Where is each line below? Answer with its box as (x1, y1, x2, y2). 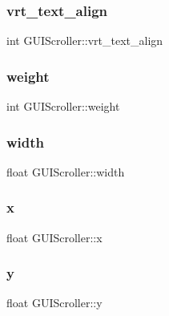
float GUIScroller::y (6, 294, 103, 311)
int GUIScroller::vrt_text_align (6, 32, 163, 49)
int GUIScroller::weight (6, 98, 120, 115)
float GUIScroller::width (6, 163, 125, 180)
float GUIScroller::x (6, 229, 103, 245)
